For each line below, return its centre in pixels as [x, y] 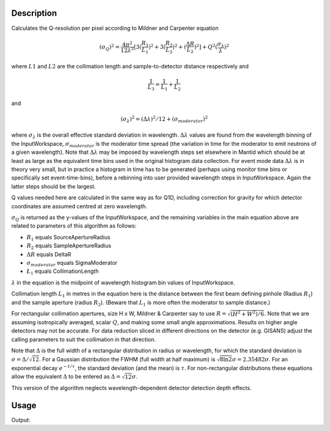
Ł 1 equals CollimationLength [63, 272]
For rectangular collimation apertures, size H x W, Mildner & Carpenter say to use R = [119, 313]
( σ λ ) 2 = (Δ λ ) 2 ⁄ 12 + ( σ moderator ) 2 [164, 119]
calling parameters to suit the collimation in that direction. [83, 339]
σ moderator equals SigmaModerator [72, 263]
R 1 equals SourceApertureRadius [68, 238]
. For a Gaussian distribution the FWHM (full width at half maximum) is [127, 359]
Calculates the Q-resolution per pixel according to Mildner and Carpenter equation [115, 28]
